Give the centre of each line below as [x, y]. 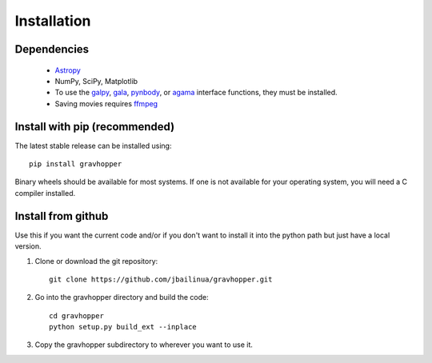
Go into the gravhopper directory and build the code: [122, 297]
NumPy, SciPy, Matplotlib [96, 81]
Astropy [68, 70]
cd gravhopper [76, 315]
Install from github [62, 216]
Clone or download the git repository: [96, 261]
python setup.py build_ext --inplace [123, 327]
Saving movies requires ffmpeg [106, 103]
